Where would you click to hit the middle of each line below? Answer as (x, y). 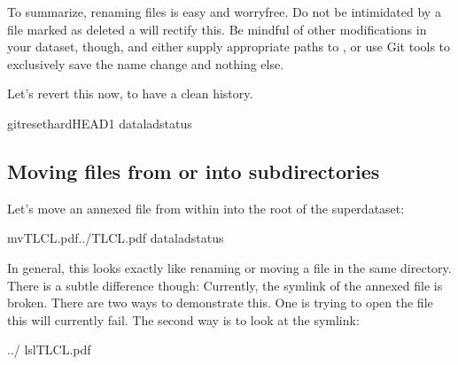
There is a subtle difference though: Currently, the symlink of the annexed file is (225, 285)
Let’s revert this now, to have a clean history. (130, 93)
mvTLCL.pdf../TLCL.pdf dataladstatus (116, 238)
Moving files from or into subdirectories (194, 171)
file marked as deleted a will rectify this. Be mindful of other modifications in (217, 29)
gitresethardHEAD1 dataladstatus (100, 123)
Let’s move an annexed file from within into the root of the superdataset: (206, 208)
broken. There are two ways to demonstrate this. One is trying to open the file (220, 303)
